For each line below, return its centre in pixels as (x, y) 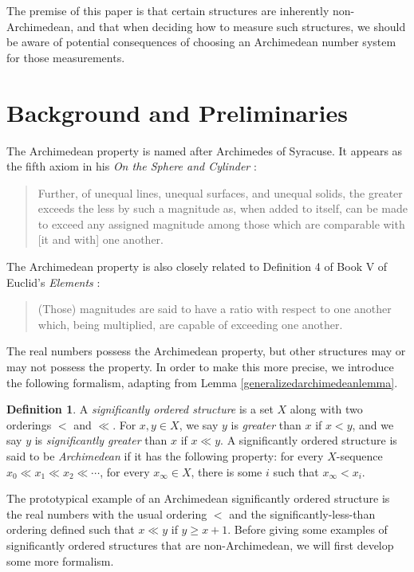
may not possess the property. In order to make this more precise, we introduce (200, 367)
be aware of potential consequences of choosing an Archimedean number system (201, 42)
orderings (29, 424)
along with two (326, 409)
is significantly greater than (101, 440)
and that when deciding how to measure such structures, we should (241, 26)
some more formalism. (60, 560)
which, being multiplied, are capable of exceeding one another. (190, 324)
